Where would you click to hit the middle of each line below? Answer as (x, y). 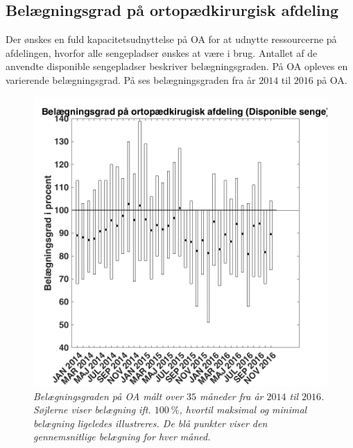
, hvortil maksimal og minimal (243, 410)
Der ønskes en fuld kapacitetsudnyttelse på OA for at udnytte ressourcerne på (171, 39)
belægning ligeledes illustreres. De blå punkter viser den (150, 423)
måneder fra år (232, 396)
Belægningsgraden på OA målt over (108, 396)
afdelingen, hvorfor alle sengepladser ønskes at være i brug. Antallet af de (162, 52)
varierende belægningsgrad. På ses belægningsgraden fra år (131, 79)
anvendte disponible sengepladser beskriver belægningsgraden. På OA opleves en (177, 66)
